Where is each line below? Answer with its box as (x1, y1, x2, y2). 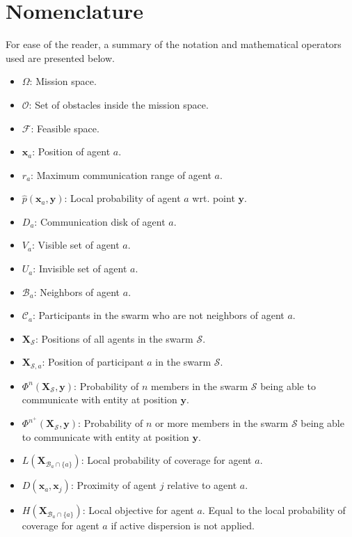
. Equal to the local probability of (202, 503, 346, 517)
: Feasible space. (31, 120, 99, 135)
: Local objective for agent (82, 503, 194, 517)
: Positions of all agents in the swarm (35, 331, 193, 345)
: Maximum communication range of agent (31, 167, 211, 182)
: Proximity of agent (70, 478, 157, 492)
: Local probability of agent (64, 191, 181, 205)
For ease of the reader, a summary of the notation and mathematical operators (6, 37, 342, 52)
